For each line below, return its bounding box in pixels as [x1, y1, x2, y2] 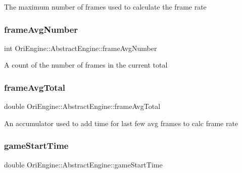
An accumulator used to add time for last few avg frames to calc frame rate [4, 118, 238, 128]
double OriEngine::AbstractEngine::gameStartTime [4, 159, 163, 169]
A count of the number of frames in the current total [4, 60, 168, 70]
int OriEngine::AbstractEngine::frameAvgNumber [4, 42, 157, 53]
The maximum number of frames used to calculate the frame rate [4, 2, 207, 12]
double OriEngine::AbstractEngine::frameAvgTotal [4, 101, 161, 111]
